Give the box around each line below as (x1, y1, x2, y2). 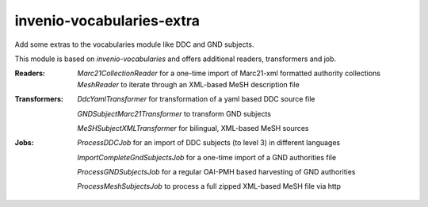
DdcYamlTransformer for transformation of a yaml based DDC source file (77, 94, 315, 104)
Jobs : (14, 138, 35, 148)
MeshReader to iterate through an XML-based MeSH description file (77, 79, 300, 89)
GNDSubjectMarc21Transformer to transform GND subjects (77, 109, 271, 118)
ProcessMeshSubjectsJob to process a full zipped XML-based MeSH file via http (77, 182, 341, 191)
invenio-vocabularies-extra (14, 12, 201, 29)
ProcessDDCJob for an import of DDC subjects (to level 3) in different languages (77, 138, 341, 148)
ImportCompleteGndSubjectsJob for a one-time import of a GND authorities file (77, 152, 337, 162)
